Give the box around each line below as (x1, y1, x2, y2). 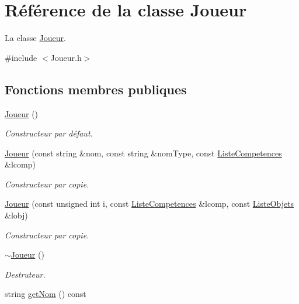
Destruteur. (5, 268, 46, 280)
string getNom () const (5, 288, 86, 300)
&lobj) (5, 209, 28, 221)
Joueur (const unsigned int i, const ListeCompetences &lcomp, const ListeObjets (5, 197, 294, 210)
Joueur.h (50, 51, 82, 63)
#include (5, 51, 37, 63)
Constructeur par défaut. (5, 127, 93, 139)
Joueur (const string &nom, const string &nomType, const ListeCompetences (5, 146, 282, 159)
